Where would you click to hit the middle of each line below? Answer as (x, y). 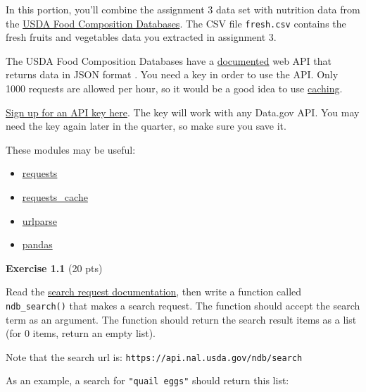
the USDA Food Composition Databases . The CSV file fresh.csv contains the (176, 23)
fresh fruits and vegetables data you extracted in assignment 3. (141, 37)
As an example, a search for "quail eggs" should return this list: (147, 380)
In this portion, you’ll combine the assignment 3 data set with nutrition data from (183, 9)
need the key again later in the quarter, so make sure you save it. (146, 126)
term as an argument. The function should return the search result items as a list (181, 319)
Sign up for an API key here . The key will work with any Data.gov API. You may (183, 112)
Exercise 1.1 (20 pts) (54, 268)
